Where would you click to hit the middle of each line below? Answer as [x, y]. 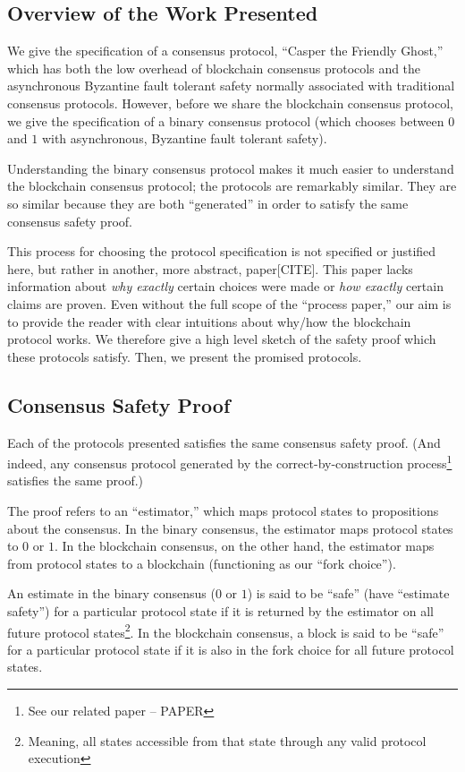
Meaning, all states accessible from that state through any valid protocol [227, 740]
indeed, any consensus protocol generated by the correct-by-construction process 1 [230, 462]
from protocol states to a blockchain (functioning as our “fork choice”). [202, 563]
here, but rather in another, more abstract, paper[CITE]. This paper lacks [210, 268]
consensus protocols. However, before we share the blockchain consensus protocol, [230, 103]
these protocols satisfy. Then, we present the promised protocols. [185, 356]
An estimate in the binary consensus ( [111, 593]
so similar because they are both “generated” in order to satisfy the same [208, 203]
